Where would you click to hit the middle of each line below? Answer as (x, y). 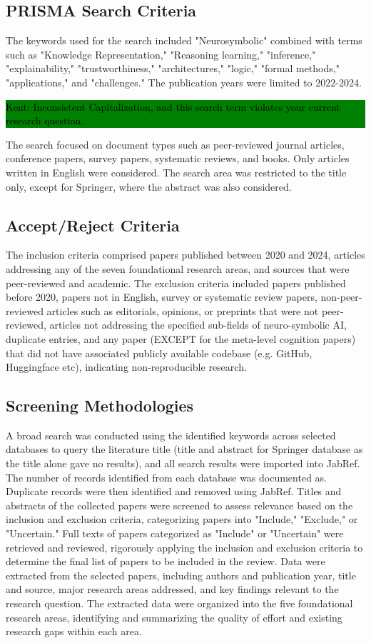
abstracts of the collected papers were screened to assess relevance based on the (179, 505)
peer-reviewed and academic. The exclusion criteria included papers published (176, 283)
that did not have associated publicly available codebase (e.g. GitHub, (159, 353)
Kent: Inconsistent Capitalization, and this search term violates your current (173, 106)
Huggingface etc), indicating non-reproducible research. (126, 367)
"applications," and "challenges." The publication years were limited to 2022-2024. (184, 82)
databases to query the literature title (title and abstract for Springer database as (184, 449)
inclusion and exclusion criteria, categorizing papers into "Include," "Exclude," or (182, 519)
